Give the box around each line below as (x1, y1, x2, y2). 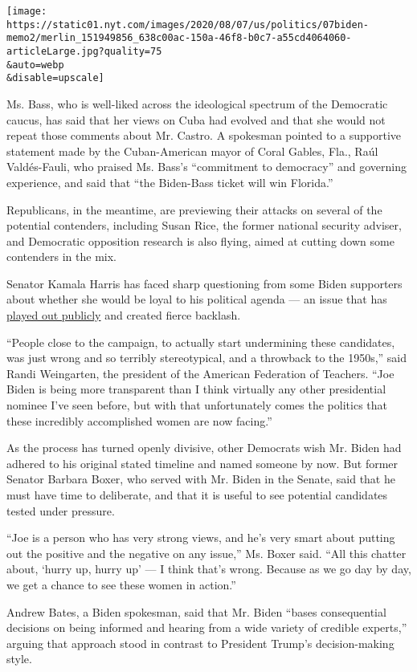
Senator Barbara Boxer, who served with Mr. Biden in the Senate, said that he (6, 470, 395, 487)
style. (6, 650, 32, 667)
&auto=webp (6, 59, 64, 71)
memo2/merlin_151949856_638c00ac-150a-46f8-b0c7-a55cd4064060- (6, 32, 352, 44)
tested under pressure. (6, 502, 115, 519)
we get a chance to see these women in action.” (6, 576, 236, 593)
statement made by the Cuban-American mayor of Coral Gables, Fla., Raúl (6, 142, 378, 159)
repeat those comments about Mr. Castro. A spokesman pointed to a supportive (6, 127, 401, 144)
